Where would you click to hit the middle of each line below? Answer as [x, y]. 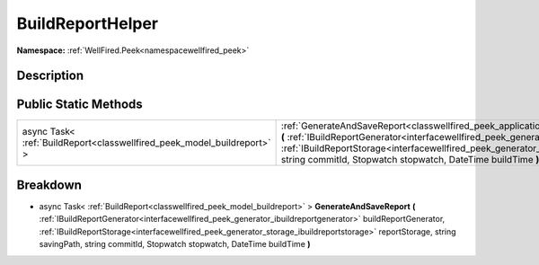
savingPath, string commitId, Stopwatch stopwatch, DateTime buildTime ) [175, 244]
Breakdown [49, 185]
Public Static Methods [80, 105]
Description [50, 76]
